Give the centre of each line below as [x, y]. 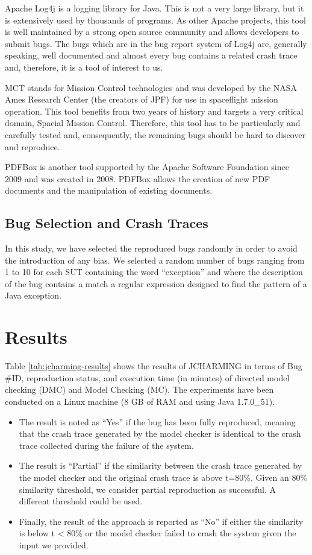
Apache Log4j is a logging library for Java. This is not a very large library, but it [154, 8]
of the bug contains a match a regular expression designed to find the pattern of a [156, 283]
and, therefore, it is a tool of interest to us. [84, 67]
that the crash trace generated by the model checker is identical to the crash [160, 433]
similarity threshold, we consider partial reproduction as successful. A [148, 489]
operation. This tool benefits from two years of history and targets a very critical [154, 111]
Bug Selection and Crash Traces [107, 223]
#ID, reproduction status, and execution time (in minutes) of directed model [147, 377]
